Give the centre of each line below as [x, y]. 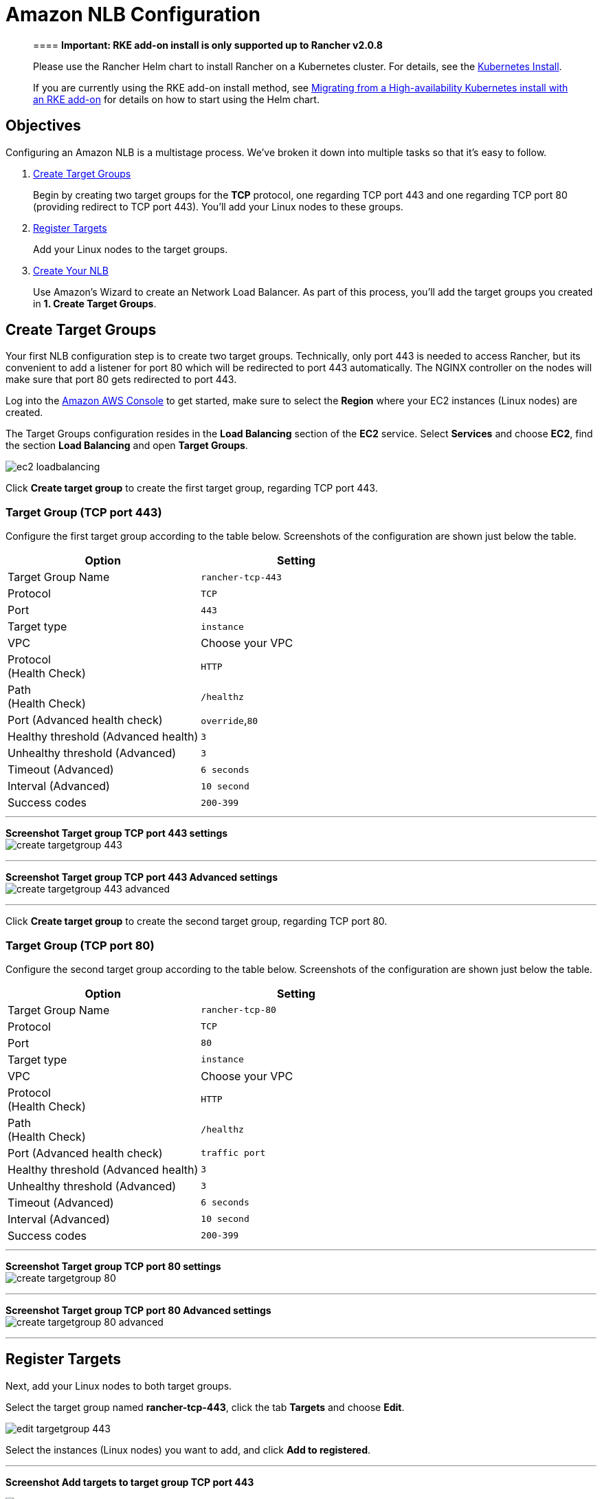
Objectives [43, 126]
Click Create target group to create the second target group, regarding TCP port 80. [197, 921]
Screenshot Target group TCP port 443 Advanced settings [142, 877]
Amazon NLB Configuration [133, 14]
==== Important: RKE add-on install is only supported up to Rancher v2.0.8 [208, 45]
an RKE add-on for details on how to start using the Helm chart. [176, 99]
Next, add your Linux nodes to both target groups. [119, 1386]
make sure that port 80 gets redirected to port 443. [121, 380]
